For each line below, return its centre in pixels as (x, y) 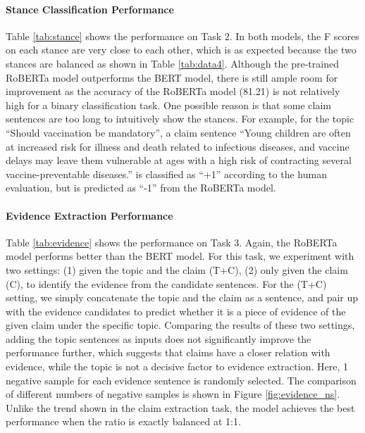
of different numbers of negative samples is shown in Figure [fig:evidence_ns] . (173, 394)
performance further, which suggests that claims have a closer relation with (168, 352)
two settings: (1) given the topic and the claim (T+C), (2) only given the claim (177, 269)
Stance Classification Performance (90, 9)
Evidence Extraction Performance (89, 215)
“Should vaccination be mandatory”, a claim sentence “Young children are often (178, 132)
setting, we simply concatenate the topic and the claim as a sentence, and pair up (182, 297)
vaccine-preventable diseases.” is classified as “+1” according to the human (166, 174)
